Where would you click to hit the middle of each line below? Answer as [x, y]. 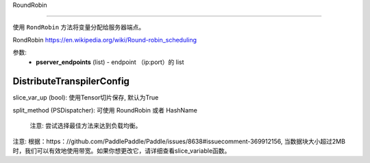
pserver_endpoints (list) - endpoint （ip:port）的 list [110, 62]
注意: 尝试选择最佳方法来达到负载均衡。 [86, 125]
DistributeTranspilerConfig [71, 81]
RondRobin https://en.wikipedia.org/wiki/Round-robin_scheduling [105, 40]
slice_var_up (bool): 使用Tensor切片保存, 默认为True [86, 98]
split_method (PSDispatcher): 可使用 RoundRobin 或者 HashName [105, 110]
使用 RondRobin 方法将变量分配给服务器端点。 [79, 27]
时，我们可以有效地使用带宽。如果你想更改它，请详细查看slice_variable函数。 [122, 151]
